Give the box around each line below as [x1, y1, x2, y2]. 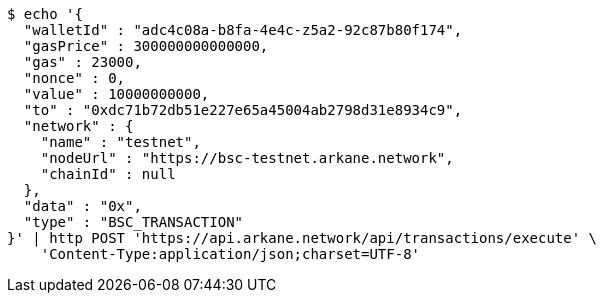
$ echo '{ [7, 6, 83, 22]
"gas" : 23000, [23, 54, 142, 70]
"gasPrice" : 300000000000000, [23, 38, 269, 54]
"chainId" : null [40, 166, 176, 182]
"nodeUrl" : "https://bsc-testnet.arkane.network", [40, 150, 454, 166]
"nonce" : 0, [23, 70, 126, 86]
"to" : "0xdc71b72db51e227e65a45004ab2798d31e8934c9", [23, 102, 463, 118]
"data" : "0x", [23, 198, 142, 214]
